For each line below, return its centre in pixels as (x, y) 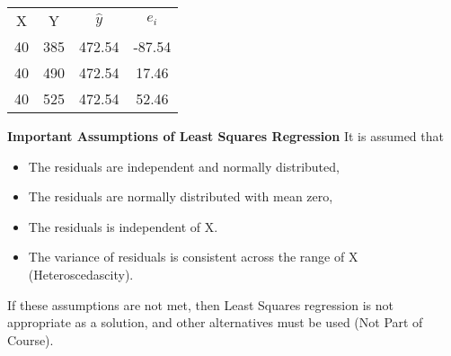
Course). (31, 339)
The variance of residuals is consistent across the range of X (193, 257)
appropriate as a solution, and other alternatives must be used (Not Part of (215, 322)
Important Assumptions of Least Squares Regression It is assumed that (225, 136)
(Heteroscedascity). (81, 274)
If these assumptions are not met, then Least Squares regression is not (200, 304)
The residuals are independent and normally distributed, (184, 166)
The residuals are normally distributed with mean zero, (181, 196)
